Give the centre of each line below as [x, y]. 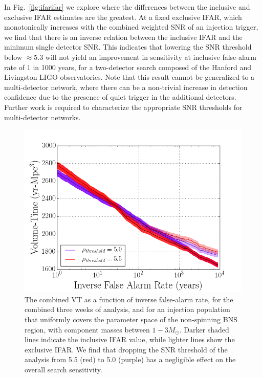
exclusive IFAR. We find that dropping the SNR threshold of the [126, 349]
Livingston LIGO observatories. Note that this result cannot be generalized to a [129, 77]
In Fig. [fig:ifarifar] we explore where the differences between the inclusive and [127, 7]
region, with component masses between [87, 329]
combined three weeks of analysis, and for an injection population [127, 309]
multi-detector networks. [42, 117]
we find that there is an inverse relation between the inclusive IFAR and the [123, 37]
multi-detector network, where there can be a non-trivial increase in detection [126, 87]
